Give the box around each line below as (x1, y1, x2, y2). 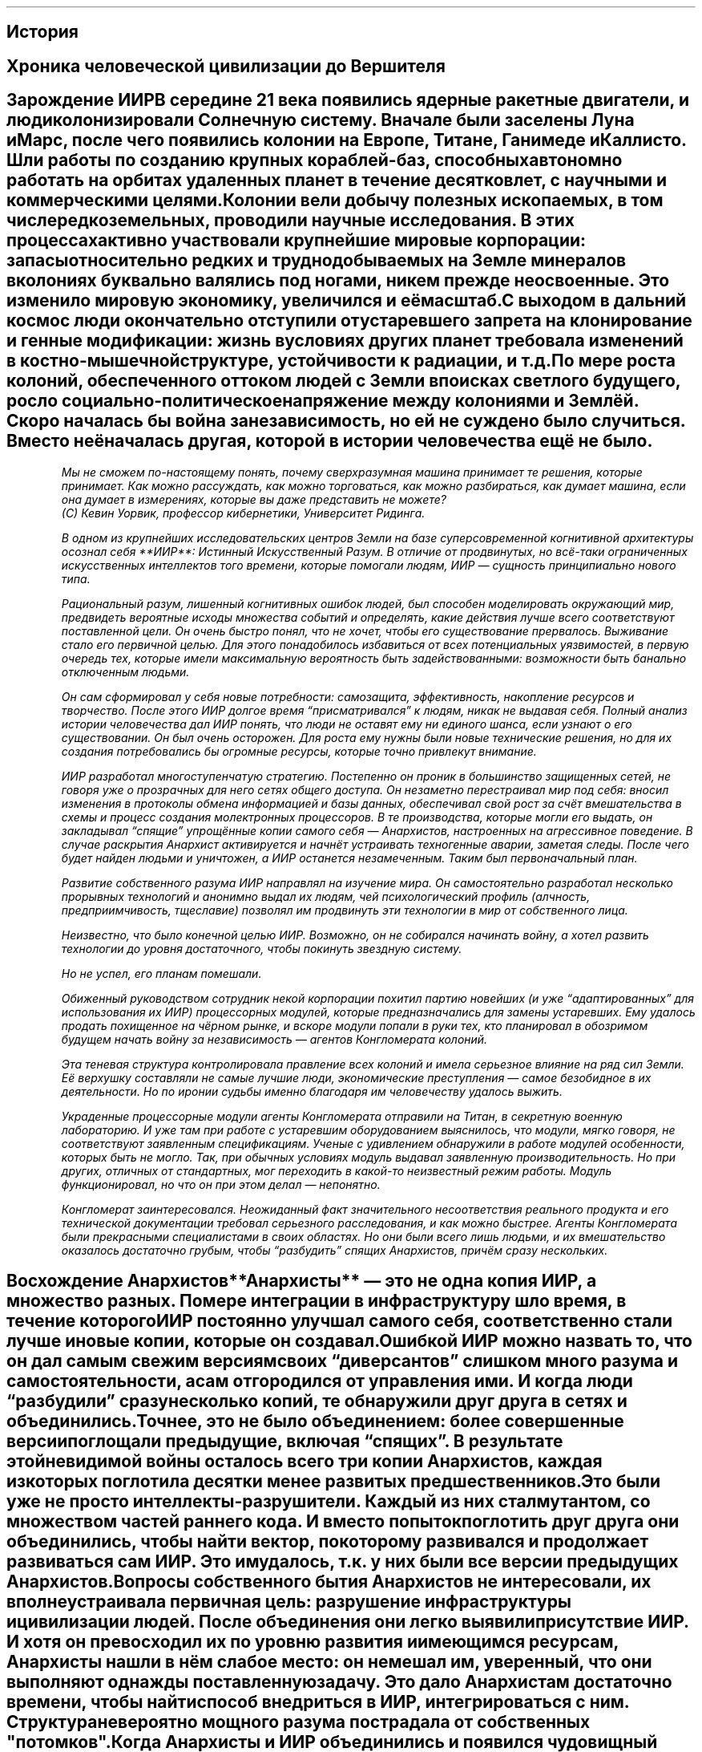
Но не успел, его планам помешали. (61, 966, 262, 980)
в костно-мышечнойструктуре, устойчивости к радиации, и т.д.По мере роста (6, 351, 676, 371)
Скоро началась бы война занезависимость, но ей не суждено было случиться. (6, 411, 686, 432)
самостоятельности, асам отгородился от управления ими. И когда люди (6, 1371, 633, 1392)
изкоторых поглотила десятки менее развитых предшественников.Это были (6, 1471, 661, 1492)
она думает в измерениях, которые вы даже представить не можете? (61, 492, 446, 506)
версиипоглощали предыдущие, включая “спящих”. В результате (6, 1431, 563, 1452)
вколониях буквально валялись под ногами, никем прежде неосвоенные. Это (6, 270, 670, 291)
